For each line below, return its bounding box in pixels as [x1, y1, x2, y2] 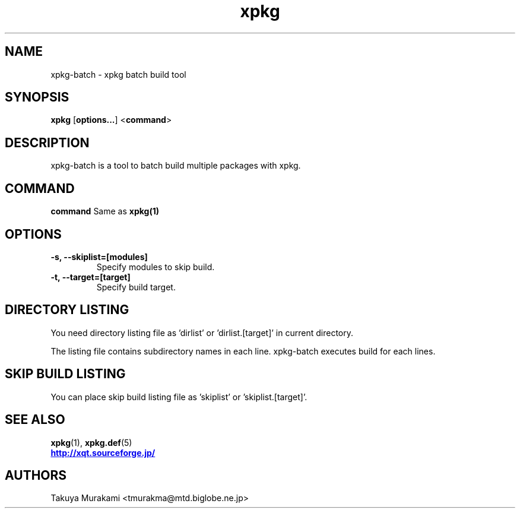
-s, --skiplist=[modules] [50, 251, 148, 262]
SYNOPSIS [5, 90, 69, 105]
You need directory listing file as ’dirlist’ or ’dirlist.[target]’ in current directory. [50, 327, 354, 338]
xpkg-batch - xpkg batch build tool [50, 69, 186, 80]
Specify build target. [96, 281, 176, 292]
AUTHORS [5, 467, 67, 483]
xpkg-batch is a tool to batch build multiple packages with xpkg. [50, 160, 301, 171]
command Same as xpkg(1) [50, 206, 159, 217]
